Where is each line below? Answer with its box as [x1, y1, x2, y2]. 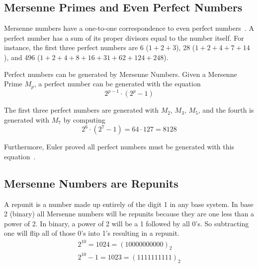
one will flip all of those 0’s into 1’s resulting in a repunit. [4, 228, 179, 238]
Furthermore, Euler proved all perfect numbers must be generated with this [4, 141, 234, 152]
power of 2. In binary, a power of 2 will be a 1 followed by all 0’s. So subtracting [4, 218, 249, 228]
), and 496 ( [4, 52, 40, 62]
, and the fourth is [198, 105, 254, 115]
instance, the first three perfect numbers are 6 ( [4, 42, 149, 53]
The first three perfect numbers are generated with [4, 105, 159, 115]
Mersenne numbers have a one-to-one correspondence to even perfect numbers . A [4, 23, 254, 33]
